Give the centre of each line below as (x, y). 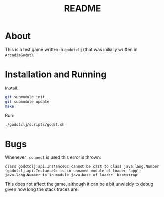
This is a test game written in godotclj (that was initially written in (71, 49)
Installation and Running (56, 75)
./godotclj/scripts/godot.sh (35, 124)
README (82, 9)
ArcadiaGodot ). (20, 55)
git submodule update (27, 101)
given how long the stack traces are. (42, 189)
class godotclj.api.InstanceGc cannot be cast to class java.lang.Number (82, 167)
